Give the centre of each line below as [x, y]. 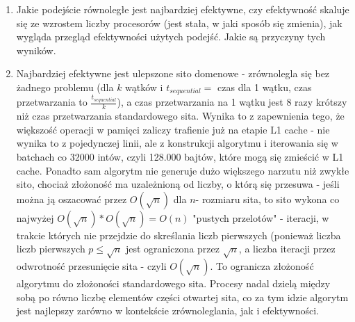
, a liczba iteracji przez [287, 249]
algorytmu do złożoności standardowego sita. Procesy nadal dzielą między [173, 283]
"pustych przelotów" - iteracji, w [261, 217]
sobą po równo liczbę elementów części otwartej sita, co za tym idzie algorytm [182, 297]
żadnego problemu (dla [65, 87]
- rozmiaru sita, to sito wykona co [267, 199]
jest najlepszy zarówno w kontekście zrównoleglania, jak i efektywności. [167, 311]
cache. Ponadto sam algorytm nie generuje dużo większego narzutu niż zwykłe [183, 170]
